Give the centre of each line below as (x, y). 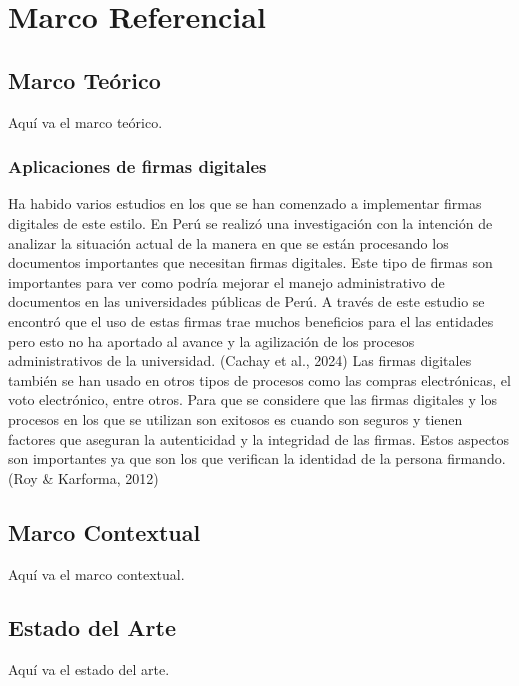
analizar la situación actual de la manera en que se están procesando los (228, 242)
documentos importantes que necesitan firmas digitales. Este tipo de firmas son (250, 262)
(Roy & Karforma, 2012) (83, 477)
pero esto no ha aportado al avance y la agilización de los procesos (211, 340)
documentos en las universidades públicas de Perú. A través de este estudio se (246, 301)
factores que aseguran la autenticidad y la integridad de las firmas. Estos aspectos (259, 438)
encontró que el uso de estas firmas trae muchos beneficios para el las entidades (251, 320)
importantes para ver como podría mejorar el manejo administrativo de (226, 281)
